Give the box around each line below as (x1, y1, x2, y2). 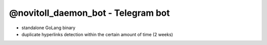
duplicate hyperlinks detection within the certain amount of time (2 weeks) (21, 31, 173, 37)
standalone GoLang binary (21, 25, 76, 31)
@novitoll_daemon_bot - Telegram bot (9, 7, 170, 18)
